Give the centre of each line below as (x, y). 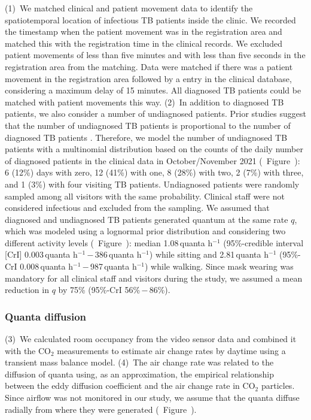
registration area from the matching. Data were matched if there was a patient (149, 66)
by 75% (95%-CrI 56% (99, 290)
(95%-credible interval (263, 242)
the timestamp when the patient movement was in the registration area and (144, 31)
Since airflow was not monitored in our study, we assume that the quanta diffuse (152, 398)
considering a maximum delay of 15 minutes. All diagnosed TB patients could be (153, 90)
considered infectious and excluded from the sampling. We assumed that (137, 208)
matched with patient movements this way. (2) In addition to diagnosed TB (144, 102)
